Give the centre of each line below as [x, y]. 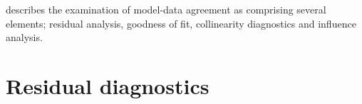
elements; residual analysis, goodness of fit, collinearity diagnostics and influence [181, 23]
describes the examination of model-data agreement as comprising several [166, 9]
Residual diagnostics [108, 85]
